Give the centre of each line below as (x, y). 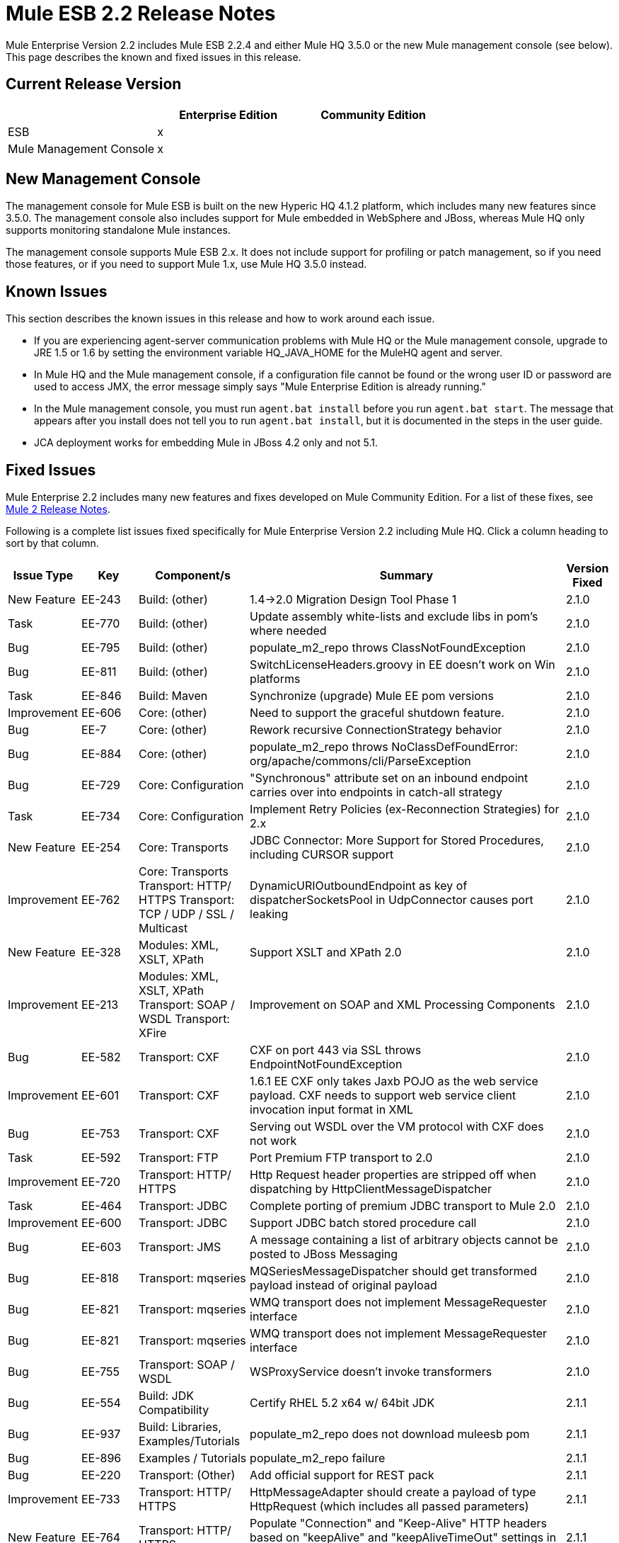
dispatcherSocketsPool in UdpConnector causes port (392, 900)
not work (273, 1141)
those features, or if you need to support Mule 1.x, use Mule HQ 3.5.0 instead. (186, 264)
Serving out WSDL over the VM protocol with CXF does (397, 1127)
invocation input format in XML (332, 1110)
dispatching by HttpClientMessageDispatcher (371, 1189)
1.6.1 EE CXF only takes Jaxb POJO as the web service (394, 1081)
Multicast (163, 928)
